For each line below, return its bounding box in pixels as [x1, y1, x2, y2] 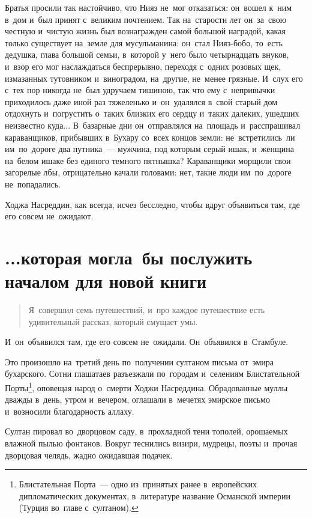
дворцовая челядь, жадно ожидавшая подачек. [5, 448, 173, 461]
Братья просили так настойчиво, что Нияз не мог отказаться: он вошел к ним [5, 1, 292, 13]
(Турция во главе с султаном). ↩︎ [19, 501, 139, 514]
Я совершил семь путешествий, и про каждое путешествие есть [28, 303, 265, 315]
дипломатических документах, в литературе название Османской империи [19, 489, 290, 502]
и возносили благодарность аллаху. [5, 404, 134, 417]
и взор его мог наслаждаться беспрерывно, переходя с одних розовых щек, [5, 59, 281, 72]
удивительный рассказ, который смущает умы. [28, 315, 198, 328]
